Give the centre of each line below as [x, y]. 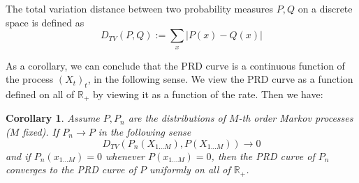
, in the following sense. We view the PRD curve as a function [220, 79]
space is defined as [45, 22]
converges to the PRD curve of [71, 169]
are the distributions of [177, 118]
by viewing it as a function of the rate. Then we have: [208, 94]
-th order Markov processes [296, 118]
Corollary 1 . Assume [53, 118]
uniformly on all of [190, 169]
